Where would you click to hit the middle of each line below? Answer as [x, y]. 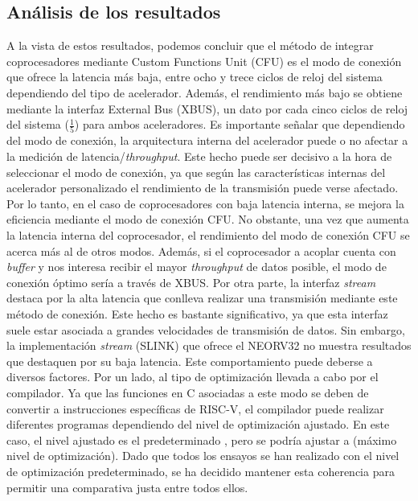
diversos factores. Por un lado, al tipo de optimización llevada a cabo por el [193, 377]
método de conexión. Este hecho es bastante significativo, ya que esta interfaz [197, 314]
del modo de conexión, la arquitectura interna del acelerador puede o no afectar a [207, 140]
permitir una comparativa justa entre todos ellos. [127, 487]
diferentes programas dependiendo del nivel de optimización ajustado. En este [198, 424]
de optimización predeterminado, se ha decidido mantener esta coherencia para [201, 471]
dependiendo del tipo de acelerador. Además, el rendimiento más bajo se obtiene [205, 92]
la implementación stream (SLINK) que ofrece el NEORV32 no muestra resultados [209, 345]
